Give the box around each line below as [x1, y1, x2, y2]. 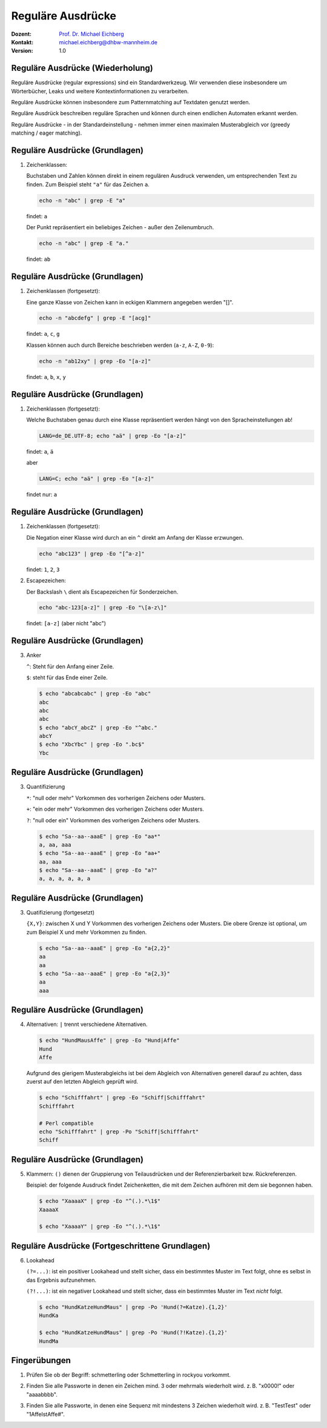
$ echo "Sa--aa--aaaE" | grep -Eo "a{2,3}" [39, 970, 171, 977]
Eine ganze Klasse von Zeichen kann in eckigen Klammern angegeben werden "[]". [26, 298, 234, 306]
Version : [11, 47, 33, 55]
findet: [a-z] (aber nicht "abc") [26, 620, 106, 627]
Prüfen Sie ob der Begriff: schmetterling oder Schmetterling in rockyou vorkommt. [26, 1371, 231, 1379]
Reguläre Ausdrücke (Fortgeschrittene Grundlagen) [11, 1241, 211, 1251]
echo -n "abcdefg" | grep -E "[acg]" [39, 315, 151, 321]
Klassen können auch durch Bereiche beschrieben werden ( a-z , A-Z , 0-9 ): [26, 341, 214, 349]
